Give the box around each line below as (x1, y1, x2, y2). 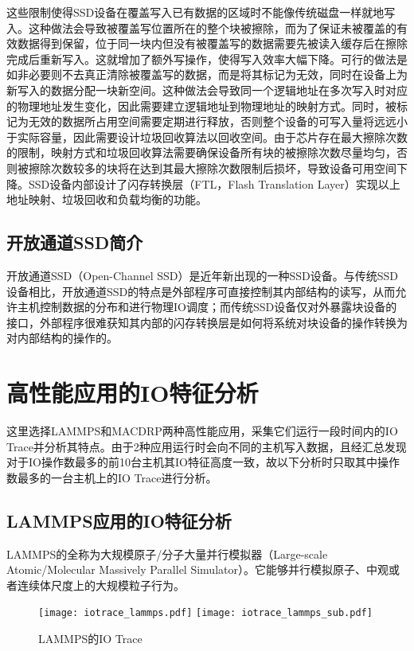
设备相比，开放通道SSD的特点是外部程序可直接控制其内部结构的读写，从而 (6, 283, 396, 299)
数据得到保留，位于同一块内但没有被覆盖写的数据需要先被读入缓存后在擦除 (17, 35, 408, 52)
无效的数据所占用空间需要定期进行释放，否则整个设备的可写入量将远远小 (28, 113, 408, 130)
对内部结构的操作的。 (6, 329, 118, 346)
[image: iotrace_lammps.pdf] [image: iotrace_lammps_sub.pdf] (38, 607, 373, 619)
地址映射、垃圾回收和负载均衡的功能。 (6, 191, 207, 208)
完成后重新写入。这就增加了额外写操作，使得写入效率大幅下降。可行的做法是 (6, 50, 408, 67)
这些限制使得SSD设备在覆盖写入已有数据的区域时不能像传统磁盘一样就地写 (6, 4, 396, 20)
